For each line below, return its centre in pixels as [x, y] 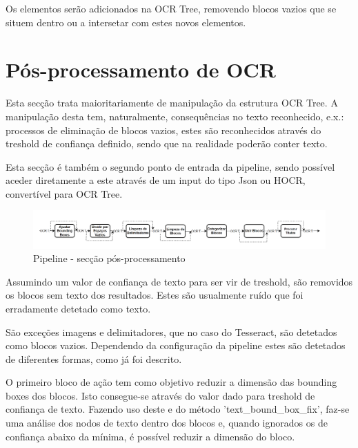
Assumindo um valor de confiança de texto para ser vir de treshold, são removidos [179, 281]
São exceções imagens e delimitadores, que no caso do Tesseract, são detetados [171, 332]
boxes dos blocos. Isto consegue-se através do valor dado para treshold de [160, 395]
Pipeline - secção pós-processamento [109, 258]
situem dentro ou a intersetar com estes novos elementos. [126, 22]
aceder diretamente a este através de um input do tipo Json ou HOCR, [156, 180]
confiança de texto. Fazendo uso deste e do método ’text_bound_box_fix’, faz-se [178, 409]
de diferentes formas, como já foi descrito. [94, 358]
